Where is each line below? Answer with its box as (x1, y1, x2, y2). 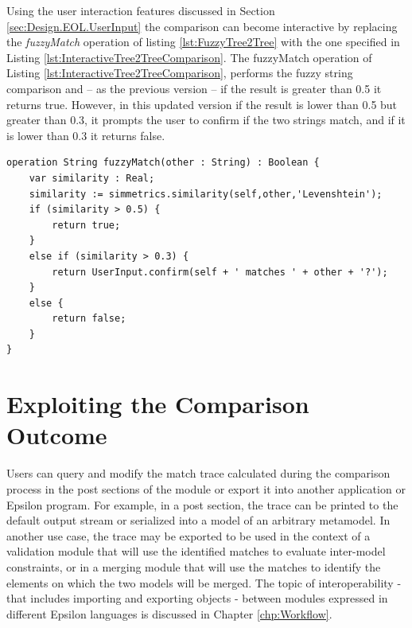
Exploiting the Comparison (6, 388, 309, 420)
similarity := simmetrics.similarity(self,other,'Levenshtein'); (29, 188, 383, 200)
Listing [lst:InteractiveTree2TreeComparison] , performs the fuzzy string (6, 64, 353, 81)
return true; (52, 219, 121, 231)
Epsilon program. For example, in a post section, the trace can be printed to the (6, 496, 398, 513)
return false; (52, 313, 126, 325)
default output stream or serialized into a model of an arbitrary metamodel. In (6, 512, 391, 529)
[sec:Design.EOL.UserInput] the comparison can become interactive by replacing (6, 18, 398, 34)
